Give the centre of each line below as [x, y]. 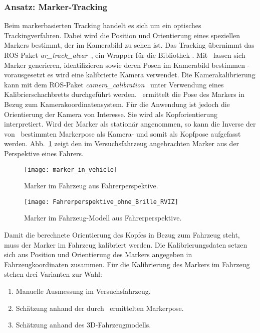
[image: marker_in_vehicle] [71, 170]
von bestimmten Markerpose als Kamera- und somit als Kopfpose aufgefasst [122, 133]
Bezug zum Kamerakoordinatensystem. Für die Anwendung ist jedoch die [117, 104]
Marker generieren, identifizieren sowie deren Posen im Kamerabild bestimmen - [127, 65]
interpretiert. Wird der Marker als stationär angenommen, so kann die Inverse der [130, 124]
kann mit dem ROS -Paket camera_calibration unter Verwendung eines [114, 84]
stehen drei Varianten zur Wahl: [53, 274]
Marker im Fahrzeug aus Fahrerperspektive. [91, 186]
